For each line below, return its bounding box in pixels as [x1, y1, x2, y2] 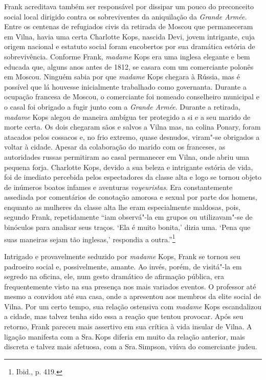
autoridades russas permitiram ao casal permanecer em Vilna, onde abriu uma [4, 151, 250, 162]
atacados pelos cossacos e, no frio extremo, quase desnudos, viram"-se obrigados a [4, 131, 260, 142]
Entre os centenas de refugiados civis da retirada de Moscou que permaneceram [4, 21, 253, 32]
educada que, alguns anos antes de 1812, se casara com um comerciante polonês [4, 61, 254, 72]
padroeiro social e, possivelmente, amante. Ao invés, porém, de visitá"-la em [4, 261, 242, 271]
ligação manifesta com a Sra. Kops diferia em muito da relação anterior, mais [4, 331, 245, 342]
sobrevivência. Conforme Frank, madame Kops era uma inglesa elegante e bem [4, 51, 250, 61]
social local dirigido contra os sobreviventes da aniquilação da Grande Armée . [4, 11, 247, 22]
